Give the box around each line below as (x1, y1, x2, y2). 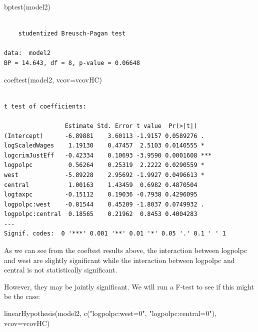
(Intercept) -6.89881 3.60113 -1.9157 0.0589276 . (4, 132, 204, 139)
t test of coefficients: (4, 102, 86, 110)
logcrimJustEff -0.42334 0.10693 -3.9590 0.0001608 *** (4, 151, 212, 159)
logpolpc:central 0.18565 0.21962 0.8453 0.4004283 (4, 210, 197, 218)
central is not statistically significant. (4, 264, 117, 275)
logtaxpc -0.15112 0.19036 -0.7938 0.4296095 (4, 191, 197, 198)
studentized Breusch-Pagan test (18, 30, 126, 37)
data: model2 (4, 49, 51, 57)
